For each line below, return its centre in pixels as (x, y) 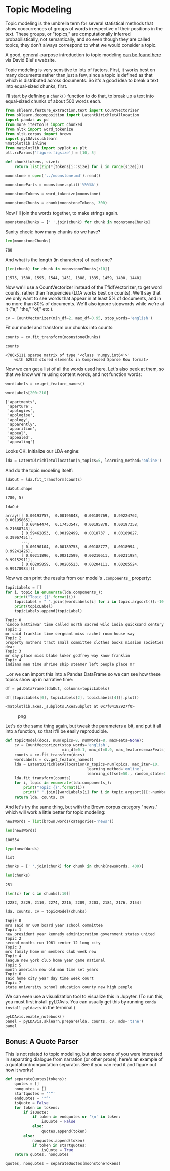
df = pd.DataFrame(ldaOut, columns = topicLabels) (57, 688)
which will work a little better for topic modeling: (55, 812)
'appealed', (20, 437)
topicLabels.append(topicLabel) (48, 611)
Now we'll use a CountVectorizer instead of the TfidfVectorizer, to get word (84, 287)
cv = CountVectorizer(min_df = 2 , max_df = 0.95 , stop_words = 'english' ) (79, 318)
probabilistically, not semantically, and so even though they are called (78, 39)
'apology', (19, 420)
